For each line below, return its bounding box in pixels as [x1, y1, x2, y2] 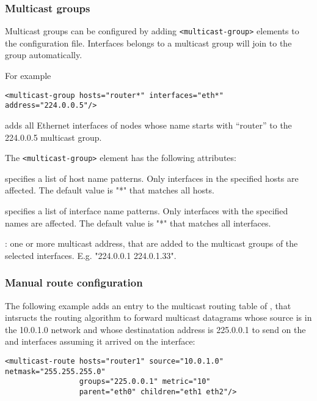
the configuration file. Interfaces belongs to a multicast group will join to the [5, 36, 292, 49]
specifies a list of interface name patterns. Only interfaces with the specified [5, 204, 288, 217]
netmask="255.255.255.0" [5, 367, 106, 376]
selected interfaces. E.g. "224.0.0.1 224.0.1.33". [5, 249, 177, 261]
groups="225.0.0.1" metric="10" [79, 377, 211, 386]
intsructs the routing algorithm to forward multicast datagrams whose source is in [5, 311, 312, 324]
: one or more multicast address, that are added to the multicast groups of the [5, 237, 298, 250]
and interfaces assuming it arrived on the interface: [5, 335, 195, 348]
